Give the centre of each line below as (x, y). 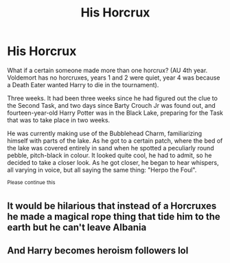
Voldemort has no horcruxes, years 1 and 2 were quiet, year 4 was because (114, 78)
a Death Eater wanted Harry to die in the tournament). (83, 84)
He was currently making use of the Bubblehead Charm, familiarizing (105, 133)
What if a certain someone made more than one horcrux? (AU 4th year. (107, 70)
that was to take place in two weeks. (59, 120)
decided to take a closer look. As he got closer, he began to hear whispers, (113, 162)
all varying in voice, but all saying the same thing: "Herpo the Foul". (102, 170)
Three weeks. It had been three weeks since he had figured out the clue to (113, 98)
